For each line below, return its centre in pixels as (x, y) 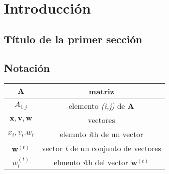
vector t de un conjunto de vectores (101, 148)
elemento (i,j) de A (101, 106)
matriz (101, 91)
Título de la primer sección (73, 39)
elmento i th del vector (91, 162)
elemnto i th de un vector (101, 134)
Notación (27, 67)
